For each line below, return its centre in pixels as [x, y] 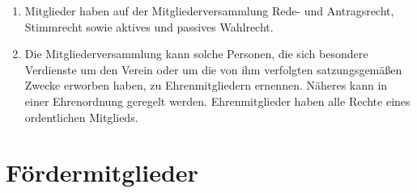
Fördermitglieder [102, 172]
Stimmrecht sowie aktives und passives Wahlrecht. [149, 26]
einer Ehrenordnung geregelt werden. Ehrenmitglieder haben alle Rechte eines [217, 101]
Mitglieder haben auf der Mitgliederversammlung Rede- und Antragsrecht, [209, 10]
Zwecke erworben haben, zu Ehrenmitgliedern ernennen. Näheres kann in [206, 85]
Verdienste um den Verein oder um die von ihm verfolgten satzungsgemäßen [213, 69]
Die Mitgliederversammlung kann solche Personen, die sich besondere [196, 54]
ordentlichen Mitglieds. [81, 117]
